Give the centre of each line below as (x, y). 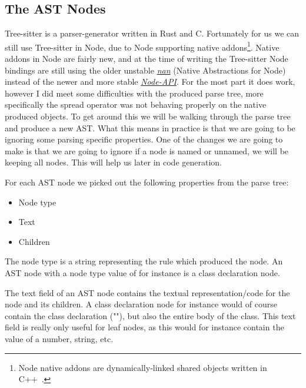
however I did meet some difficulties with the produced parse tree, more (134, 93)
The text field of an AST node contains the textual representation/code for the (147, 292)
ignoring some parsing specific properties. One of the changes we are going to (144, 139)
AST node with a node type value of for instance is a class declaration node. (142, 272)
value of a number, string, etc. (59, 338)
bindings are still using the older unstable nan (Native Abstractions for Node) (145, 70)
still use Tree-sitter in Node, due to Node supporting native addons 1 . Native (142, 46)
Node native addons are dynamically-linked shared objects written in (143, 367)
